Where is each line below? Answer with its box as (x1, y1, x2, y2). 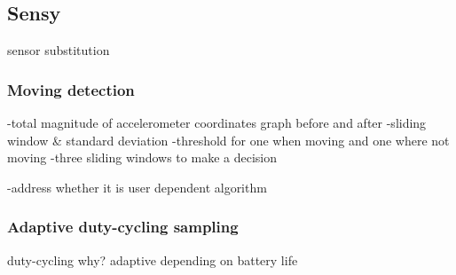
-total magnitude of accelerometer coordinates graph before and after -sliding (7, 114, 427, 132)
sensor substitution (7, 41, 110, 59)
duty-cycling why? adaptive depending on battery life (7, 250, 298, 269)
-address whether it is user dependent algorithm (7, 177, 267, 196)
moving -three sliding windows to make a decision (7, 148, 277, 167)
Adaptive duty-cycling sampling (7, 216, 239, 238)
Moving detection (7, 78, 135, 100)
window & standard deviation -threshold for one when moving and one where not (7, 130, 450, 149)
